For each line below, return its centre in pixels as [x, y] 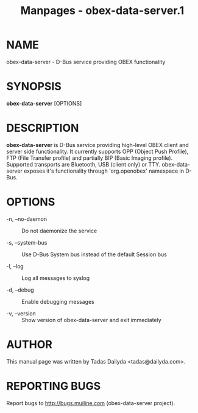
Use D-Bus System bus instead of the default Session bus [94, 254]
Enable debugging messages [58, 301]
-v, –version [21, 313]
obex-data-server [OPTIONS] [44, 103]
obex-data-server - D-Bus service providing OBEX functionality [86, 62]
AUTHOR [30, 344]
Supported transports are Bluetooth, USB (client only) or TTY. [83, 164]
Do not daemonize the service [59, 231]
